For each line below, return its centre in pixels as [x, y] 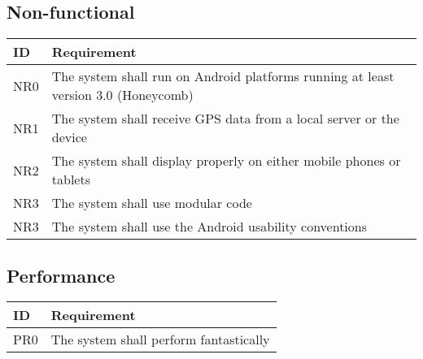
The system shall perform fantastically [160, 340]
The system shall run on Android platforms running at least [223, 76]
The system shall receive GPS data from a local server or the [225, 119]
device [69, 137]
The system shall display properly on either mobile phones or [226, 161]
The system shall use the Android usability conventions [209, 227]
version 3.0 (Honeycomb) [122, 95]
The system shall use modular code [152, 203]
